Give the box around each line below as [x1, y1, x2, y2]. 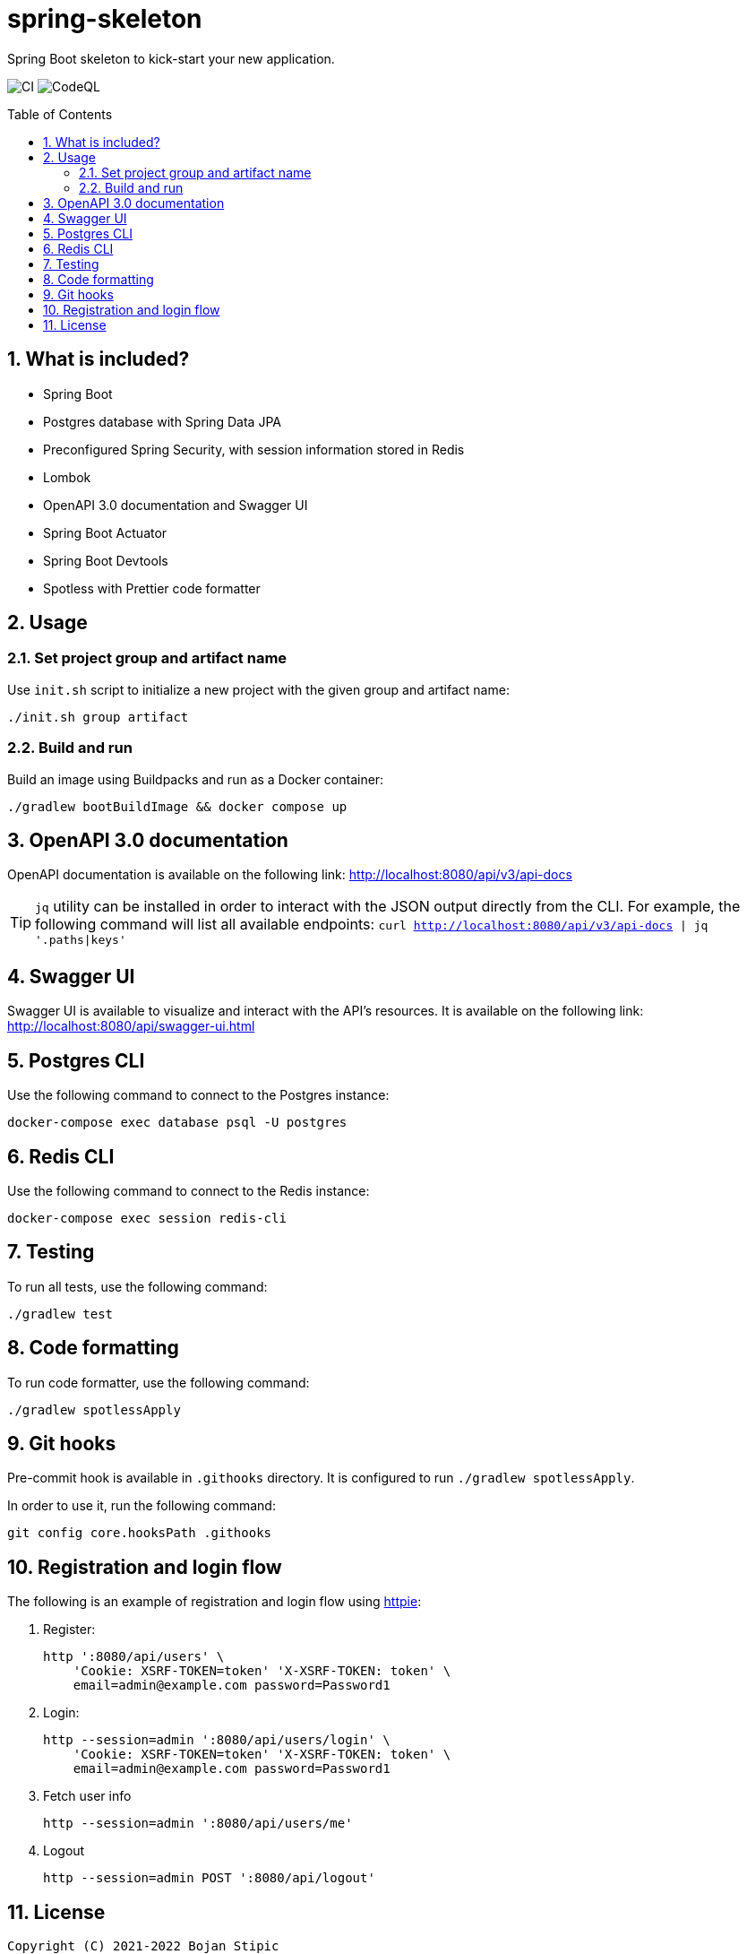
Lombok [43, 469, 91, 485]
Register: [43, 1621, 96, 1638]
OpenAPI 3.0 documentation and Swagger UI [43, 497, 308, 513]
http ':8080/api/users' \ [43, 1649, 225, 1664]
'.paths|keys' [35, 933, 126, 947]
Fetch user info [43, 1788, 132, 1804]
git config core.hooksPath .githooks [7, 1526, 272, 1541]
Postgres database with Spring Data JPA [43, 413, 281, 429]
